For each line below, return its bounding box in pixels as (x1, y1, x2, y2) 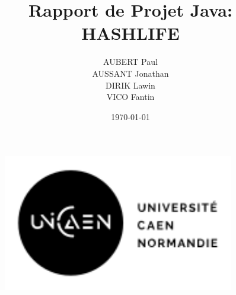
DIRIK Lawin (106, 79, 155, 91)
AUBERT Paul (103, 55, 158, 68)
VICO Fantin (106, 90, 155, 103)
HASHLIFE (81, 21, 180, 45)
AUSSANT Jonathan (92, 67, 169, 79)
